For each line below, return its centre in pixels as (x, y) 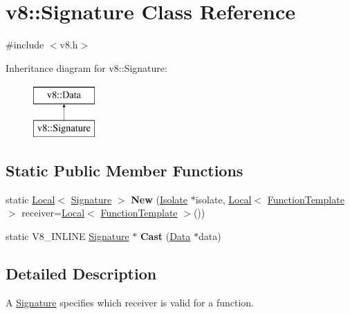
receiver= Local (53, 213)
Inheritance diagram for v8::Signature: (86, 67)
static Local (30, 199)
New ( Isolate (159, 199)
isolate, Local (223, 199)
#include (25, 45)
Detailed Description (81, 273)
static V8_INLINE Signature (67, 236)
